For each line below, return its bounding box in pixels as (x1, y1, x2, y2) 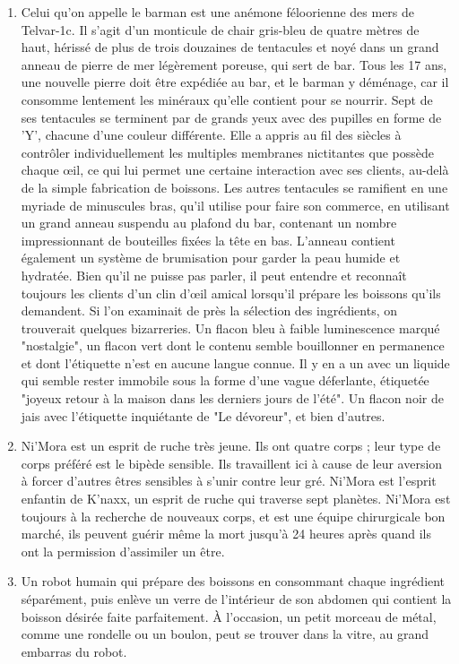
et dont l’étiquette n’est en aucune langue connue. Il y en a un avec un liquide (21, 353, 450, 372)
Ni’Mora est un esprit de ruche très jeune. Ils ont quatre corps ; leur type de (21, 436, 441, 455)
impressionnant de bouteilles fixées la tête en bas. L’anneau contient (21, 230, 395, 249)
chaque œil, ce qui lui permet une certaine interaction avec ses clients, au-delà (21, 160, 449, 179)
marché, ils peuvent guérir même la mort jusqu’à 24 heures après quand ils (21, 524, 431, 543)
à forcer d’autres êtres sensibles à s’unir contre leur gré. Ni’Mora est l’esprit (21, 471, 437, 490)
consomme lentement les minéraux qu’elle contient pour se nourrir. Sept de (21, 90, 433, 108)
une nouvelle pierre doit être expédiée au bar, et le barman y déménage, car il (21, 73, 449, 91)
